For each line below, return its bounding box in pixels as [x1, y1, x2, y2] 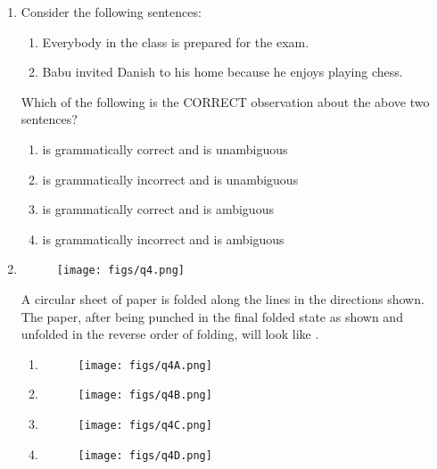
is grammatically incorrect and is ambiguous [42, 229, 284, 248]
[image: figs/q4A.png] [78, 358, 212, 372]
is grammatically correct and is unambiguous [42, 139, 288, 158]
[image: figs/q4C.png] [78, 419, 212, 432]
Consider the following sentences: [21, 3, 202, 21]
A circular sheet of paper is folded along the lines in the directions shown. [21, 290, 425, 308]
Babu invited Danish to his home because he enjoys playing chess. [42, 62, 403, 81]
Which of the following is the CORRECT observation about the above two [21, 92, 430, 111]
